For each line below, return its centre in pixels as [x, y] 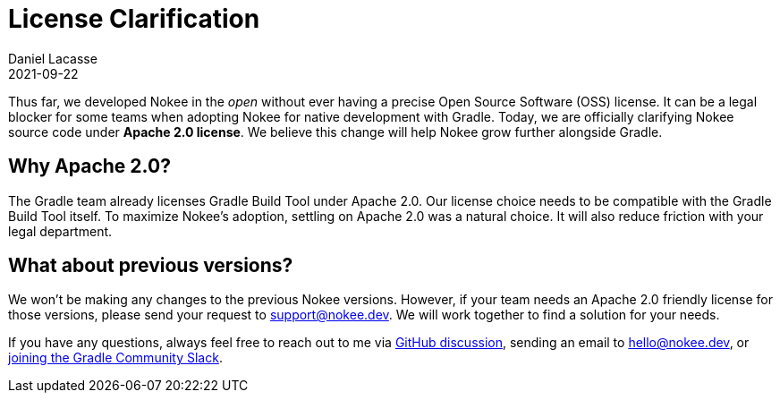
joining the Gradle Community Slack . [115, 358]
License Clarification [134, 19]
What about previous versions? [151, 266]
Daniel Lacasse [53, 58]
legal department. [60, 231]
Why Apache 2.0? [89, 166]
